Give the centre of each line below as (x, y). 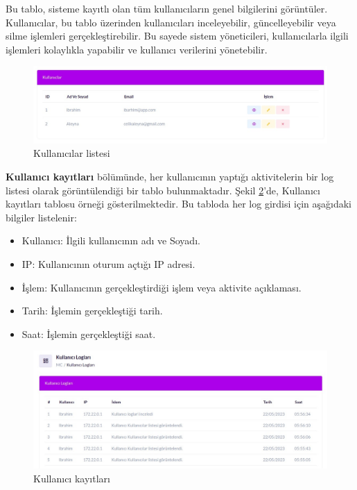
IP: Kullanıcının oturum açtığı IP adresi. (108, 263)
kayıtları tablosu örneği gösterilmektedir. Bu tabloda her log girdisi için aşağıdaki (178, 204)
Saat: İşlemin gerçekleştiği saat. (89, 333)
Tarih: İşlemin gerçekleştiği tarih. (92, 311)
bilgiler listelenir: (41, 217)
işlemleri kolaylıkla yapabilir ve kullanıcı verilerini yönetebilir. (137, 49)
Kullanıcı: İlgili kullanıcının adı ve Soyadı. (111, 240)
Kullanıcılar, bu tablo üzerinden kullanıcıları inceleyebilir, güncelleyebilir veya (171, 22)
